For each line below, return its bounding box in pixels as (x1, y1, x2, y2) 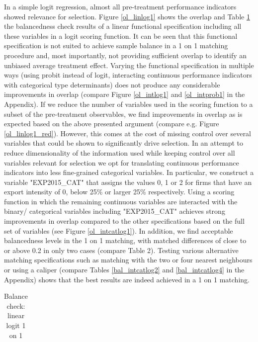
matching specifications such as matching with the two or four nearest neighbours (4, 255, 253, 265)
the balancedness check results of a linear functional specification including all (4, 21, 242, 31)
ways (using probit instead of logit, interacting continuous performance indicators (4, 70, 252, 80)
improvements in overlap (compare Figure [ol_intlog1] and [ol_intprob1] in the (4, 89, 245, 99)
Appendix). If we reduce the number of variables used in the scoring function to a (4, 98, 253, 109)
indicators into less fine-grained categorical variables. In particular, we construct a (4, 167, 254, 177)
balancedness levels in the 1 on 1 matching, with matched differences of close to (4, 235, 247, 246)
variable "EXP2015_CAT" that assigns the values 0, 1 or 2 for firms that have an (4, 176, 252, 187)
